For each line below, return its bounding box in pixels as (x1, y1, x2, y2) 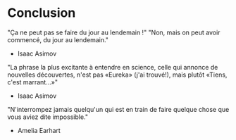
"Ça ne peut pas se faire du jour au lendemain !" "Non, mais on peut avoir (7, 28, 221, 37)
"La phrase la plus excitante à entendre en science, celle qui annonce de (7, 63, 218, 71)
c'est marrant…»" (7, 77, 58, 86)
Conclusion (7, 5, 76, 21)
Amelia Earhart (17, 126, 61, 134)
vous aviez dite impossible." (7, 113, 88, 121)
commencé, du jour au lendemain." (7, 35, 109, 44)
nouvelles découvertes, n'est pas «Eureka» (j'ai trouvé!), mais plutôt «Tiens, (7, 70, 228, 79)
